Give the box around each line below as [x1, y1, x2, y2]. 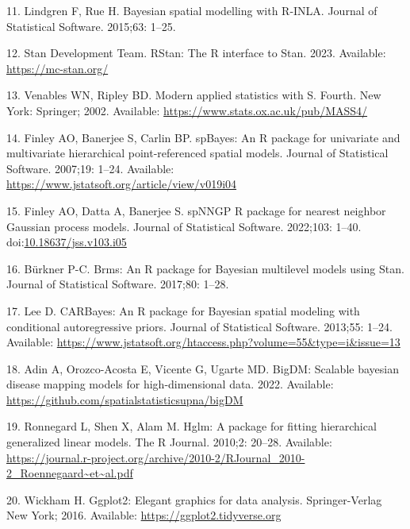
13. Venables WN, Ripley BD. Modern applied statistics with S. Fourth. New [6, 87, 381, 103]
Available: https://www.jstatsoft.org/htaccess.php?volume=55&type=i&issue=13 [6, 334, 400, 350]
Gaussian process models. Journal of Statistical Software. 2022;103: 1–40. [6, 218, 362, 234]
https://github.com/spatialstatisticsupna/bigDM [6, 391, 243, 407]
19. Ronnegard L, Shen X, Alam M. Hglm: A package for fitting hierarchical [6, 418, 377, 434]
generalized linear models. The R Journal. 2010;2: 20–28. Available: [6, 434, 332, 450]
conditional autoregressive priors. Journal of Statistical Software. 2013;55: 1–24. [6, 318, 393, 334]
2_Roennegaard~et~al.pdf [6, 465, 133, 481]
